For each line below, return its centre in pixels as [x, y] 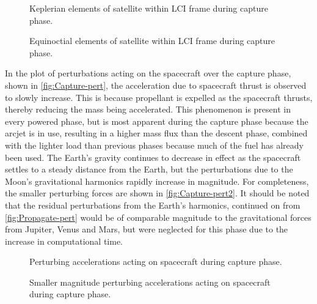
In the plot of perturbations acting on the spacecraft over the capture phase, [148, 73]
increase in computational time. [64, 241]
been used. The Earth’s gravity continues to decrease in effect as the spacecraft [153, 157]
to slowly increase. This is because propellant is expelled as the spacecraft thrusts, [159, 97]
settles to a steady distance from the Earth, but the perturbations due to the [149, 169]
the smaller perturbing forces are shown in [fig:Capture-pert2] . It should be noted [157, 193]
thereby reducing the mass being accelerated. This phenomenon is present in [148, 109]
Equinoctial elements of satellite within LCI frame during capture [152, 41]
